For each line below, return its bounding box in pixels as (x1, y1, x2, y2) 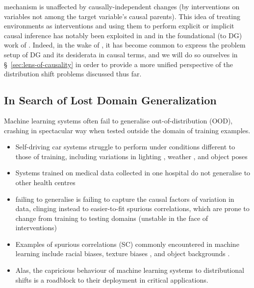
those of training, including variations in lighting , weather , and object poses (15, 151, 248, 161)
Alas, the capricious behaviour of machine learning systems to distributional (15, 265, 244, 275)
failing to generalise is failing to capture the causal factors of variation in (15, 193, 234, 204)
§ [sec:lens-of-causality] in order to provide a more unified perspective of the (4, 59, 233, 69)
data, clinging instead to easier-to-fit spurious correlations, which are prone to (15, 203, 250, 214)
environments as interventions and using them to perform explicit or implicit (4, 21, 234, 31)
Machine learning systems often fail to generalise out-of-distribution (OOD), (4, 115, 233, 125)
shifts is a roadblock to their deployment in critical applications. (15, 274, 208, 285)
